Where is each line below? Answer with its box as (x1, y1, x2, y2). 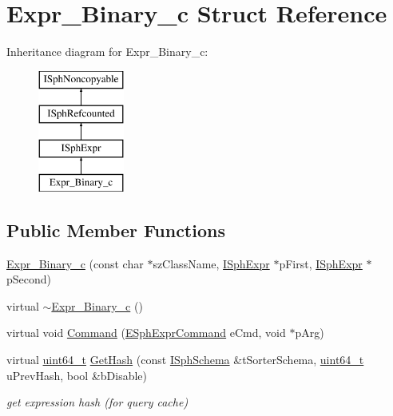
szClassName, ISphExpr (153, 255, 270, 271)
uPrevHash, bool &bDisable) (6, 366, 148, 383)
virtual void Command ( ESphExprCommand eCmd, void (6, 324, 286, 341)
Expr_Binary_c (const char (6, 255, 144, 271)
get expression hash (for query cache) (6, 394, 189, 410)
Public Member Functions (6, 217, 225, 242)
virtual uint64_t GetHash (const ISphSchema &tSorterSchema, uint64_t (6, 351, 364, 368)
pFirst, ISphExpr (279, 255, 363, 271)
